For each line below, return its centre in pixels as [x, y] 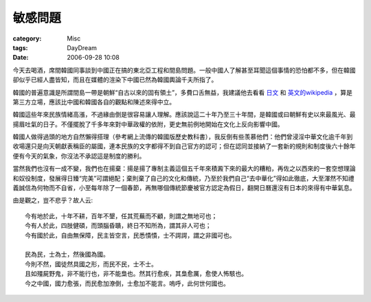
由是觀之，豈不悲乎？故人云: [53, 200]
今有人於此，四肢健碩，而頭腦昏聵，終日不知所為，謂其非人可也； [118, 226]
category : [27, 38]
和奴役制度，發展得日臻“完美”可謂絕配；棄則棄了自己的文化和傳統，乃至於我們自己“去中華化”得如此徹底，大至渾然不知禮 [183, 178]
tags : [20, 47]
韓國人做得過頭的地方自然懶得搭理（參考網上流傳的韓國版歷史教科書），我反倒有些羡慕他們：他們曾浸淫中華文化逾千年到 [183, 137]
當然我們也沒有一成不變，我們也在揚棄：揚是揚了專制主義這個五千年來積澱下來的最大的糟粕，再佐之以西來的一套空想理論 [184, 169]
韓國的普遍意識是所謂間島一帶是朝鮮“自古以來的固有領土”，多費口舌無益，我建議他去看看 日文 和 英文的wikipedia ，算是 [183, 92]
